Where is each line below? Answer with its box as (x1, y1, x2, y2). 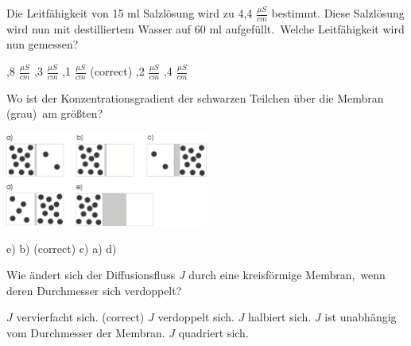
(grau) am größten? (6, 105, 103, 122)
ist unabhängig (324, 309, 397, 325)
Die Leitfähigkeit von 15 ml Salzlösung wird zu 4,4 (6, 5, 253, 21)
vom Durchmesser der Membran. (6, 324, 165, 340)
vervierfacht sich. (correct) (16, 309, 145, 325)
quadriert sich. (178, 324, 249, 340)
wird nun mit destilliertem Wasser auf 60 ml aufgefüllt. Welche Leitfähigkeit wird (6, 20, 405, 37)
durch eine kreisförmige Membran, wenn (188, 266, 386, 283)
